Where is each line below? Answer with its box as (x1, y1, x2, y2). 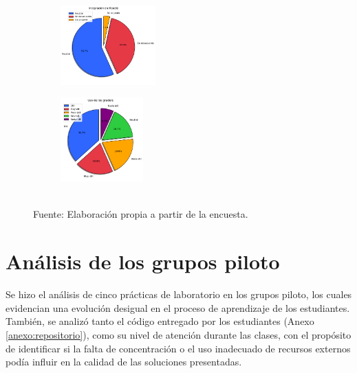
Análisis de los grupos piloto (6, 247, 280, 275)
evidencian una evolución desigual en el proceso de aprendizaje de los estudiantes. (6, 300, 350, 315)
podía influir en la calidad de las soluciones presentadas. (6, 354, 242, 369)
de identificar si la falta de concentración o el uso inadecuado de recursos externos (6, 341, 351, 355)
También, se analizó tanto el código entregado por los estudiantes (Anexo (6, 314, 314, 328)
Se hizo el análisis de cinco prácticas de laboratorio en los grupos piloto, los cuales (6, 287, 352, 302)
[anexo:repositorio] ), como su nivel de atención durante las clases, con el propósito (6, 327, 351, 341)
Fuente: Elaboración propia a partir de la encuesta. (33, 207, 248, 221)
